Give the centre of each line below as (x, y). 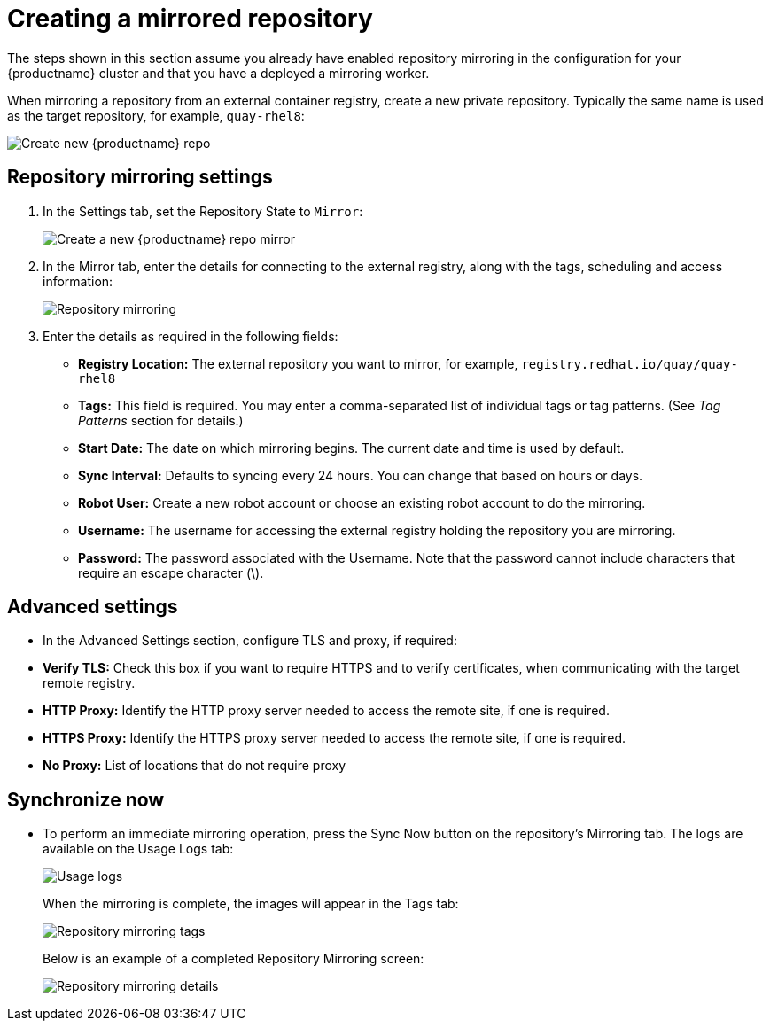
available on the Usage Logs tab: (138, 849)
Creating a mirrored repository (190, 19)
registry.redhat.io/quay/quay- (630, 364)
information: (78, 281)
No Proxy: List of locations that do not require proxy (194, 766)
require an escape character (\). (171, 572)
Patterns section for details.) (161, 420)
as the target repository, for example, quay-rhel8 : (156, 115)
